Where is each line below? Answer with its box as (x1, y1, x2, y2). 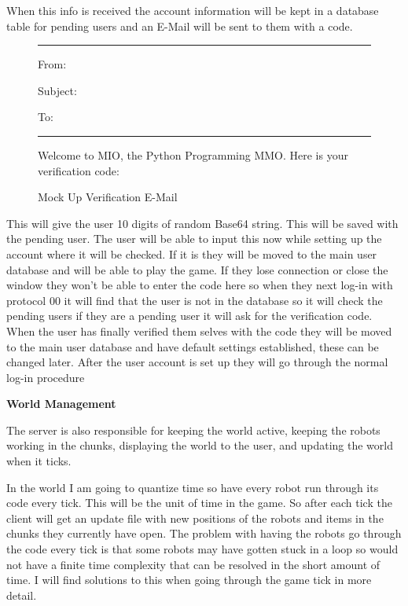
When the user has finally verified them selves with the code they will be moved (6, 322, 392, 339)
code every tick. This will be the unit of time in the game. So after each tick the (6, 494, 392, 511)
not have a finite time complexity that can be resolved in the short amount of (6, 556, 380, 572)
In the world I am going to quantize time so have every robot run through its (6, 479, 379, 495)
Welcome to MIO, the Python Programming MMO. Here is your (38, 146, 348, 163)
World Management (6, 395, 116, 412)
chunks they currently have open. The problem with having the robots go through (6, 525, 402, 542)
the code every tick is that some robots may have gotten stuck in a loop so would (6, 541, 399, 557)
